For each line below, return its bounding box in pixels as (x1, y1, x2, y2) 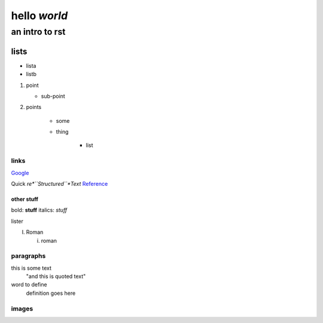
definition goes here (26, 289, 76, 297)
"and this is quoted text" (26, 273, 86, 280)
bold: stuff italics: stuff (11, 207, 68, 214)
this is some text (11, 264, 52, 271)
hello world (11, 9, 68, 22)
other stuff (11, 195, 39, 203)
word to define (11, 281, 47, 288)
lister (11, 218, 24, 225)
